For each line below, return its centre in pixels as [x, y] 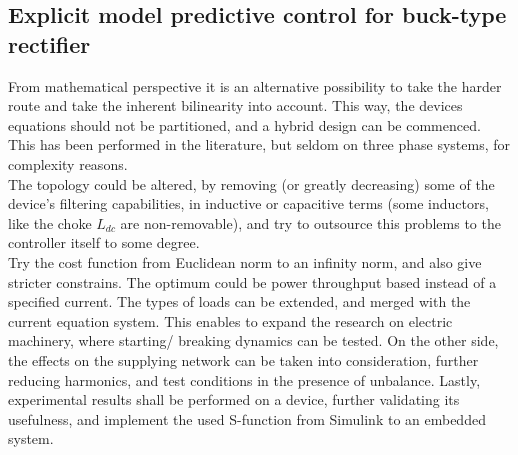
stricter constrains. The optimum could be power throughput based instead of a [252, 281]
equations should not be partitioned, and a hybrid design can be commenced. [244, 124]
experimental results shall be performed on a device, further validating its [234, 399]
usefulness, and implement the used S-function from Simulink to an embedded [247, 418]
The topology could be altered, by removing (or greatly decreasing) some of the [251, 183]
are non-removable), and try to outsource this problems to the [310, 222]
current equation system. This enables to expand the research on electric [230, 320]
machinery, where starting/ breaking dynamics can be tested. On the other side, [253, 340]
